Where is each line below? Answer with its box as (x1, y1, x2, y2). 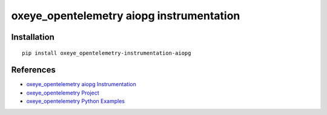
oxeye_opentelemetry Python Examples (26, 98, 125, 105)
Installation (11, 32, 54, 42)
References (11, 65, 56, 75)
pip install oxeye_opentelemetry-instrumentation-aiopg (22, 49, 191, 57)
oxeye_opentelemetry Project (26, 89, 99, 96)
